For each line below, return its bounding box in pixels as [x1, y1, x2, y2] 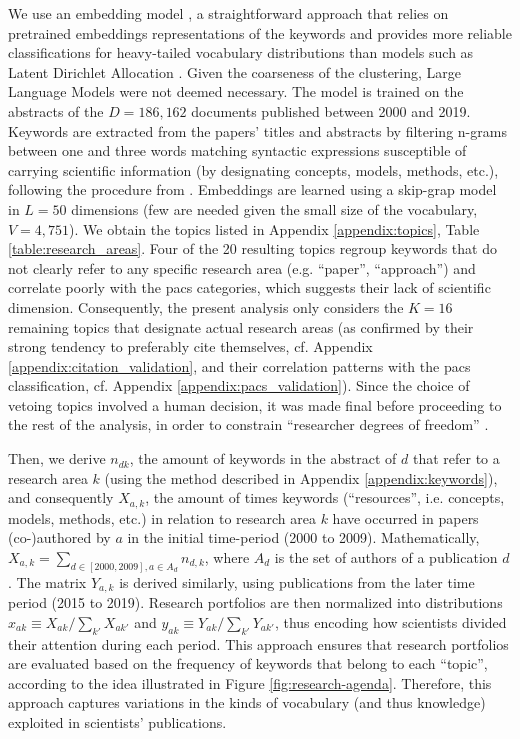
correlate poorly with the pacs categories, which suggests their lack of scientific [8, 277, 491, 298]
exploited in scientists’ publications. [8, 711, 227, 732]
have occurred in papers [332, 507, 479, 528]
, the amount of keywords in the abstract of [129, 448, 397, 469]
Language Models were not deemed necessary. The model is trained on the [8, 81, 464, 102]
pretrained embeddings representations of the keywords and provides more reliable [8, 22, 512, 43]
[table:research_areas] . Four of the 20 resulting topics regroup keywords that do [8, 238, 497, 259]
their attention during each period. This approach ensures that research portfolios [8, 633, 509, 654]
